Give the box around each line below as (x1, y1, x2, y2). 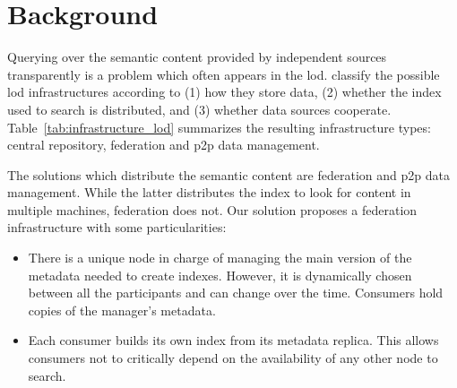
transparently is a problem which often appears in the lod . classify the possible (7, 65, 440, 83)
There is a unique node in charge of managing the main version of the (28, 248, 412, 267)
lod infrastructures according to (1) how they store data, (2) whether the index (7, 82, 442, 101)
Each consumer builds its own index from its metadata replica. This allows (28, 331, 439, 349)
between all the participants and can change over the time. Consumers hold (28, 283, 444, 302)
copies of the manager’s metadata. (28, 300, 216, 319)
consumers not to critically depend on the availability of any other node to (28, 349, 438, 367)
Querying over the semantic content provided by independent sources (7, 47, 387, 66)
